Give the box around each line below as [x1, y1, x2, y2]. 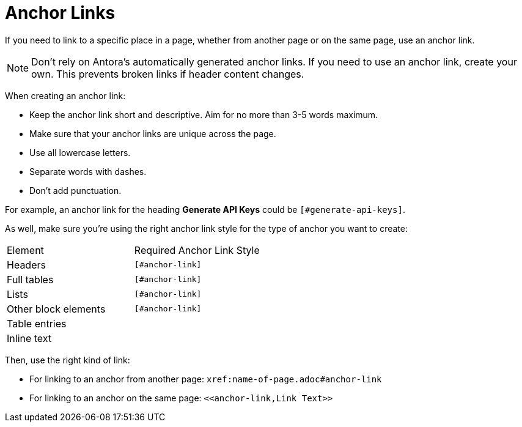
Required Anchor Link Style [134, 243, 260, 256]
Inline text [7, 332, 52, 344]
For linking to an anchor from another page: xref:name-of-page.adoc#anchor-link [29, 373, 382, 384]
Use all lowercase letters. [29, 147, 131, 158]
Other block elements [7, 302, 106, 315]
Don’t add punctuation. [29, 185, 122, 196]
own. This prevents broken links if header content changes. [31, 67, 304, 80]
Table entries [7, 317, 67, 330]
